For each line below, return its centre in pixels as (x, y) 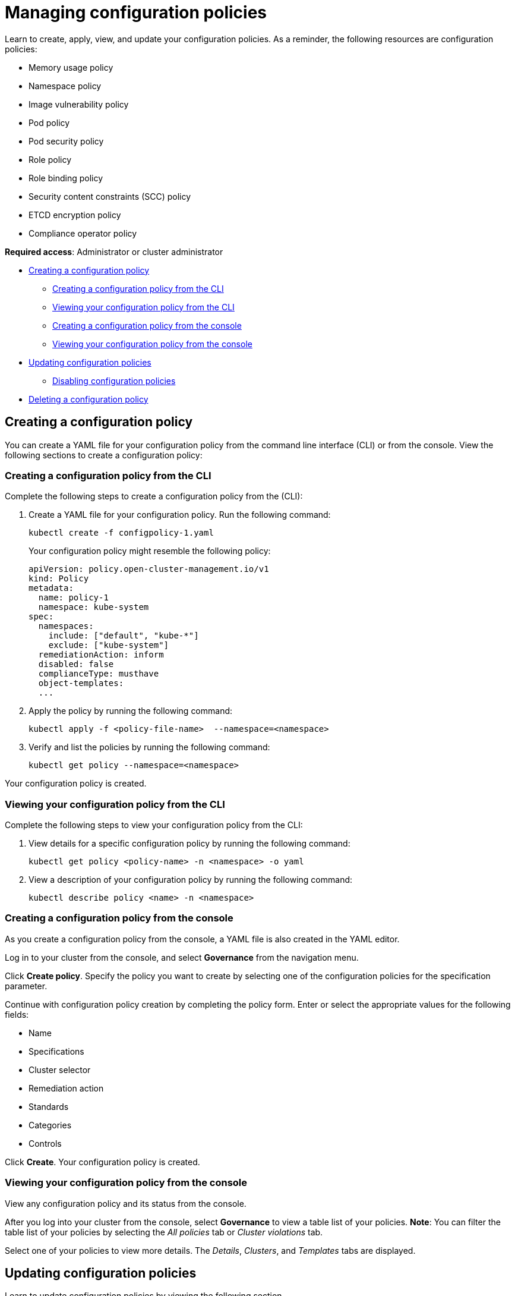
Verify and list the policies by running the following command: (149, 747)
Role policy (50, 159)
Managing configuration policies (136, 12)
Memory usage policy (71, 67)
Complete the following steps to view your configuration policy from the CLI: (154, 825)
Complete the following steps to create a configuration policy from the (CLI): (154, 496)
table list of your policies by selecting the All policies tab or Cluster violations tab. (164, 1232)
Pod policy (49, 122)
